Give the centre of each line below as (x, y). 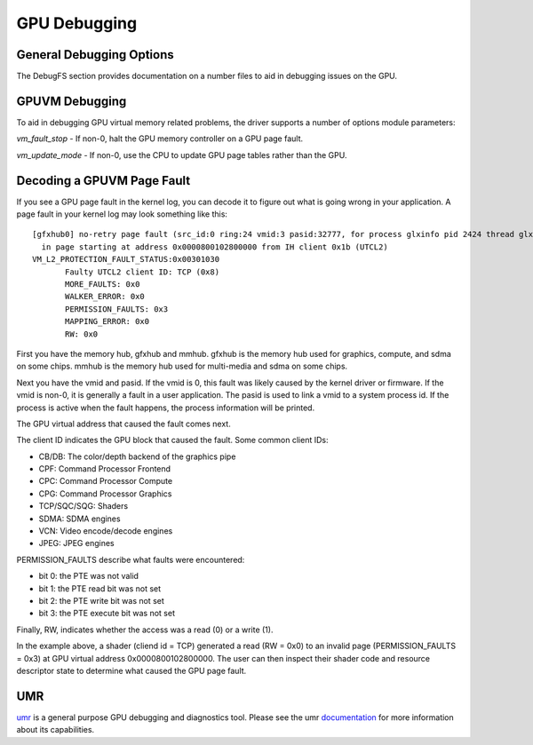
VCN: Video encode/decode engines (106, 531)
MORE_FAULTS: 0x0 (103, 284)
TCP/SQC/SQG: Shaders (84, 506)
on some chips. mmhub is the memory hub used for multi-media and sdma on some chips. (182, 366)
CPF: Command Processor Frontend (105, 469)
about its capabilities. (56, 730)
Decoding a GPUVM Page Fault (103, 181)
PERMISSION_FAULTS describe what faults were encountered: (131, 559)
